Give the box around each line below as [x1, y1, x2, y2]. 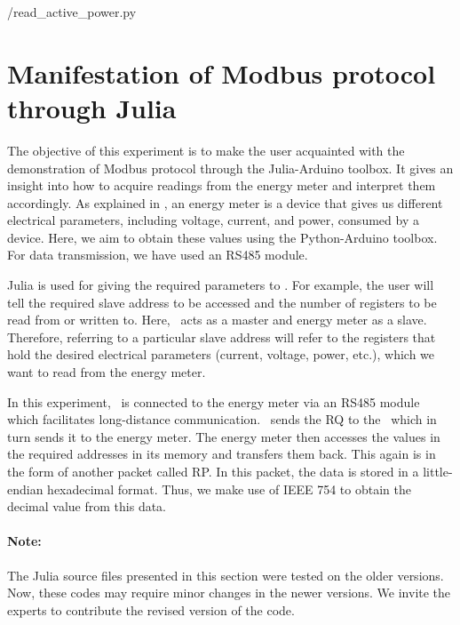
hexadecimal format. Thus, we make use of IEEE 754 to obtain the [47, 479, 411, 498]
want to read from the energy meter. [7, 363, 206, 381]
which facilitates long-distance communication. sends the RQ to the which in [7, 410, 437, 429]
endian [7, 479, 44, 498]
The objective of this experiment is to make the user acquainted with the [7, 140, 405, 159]
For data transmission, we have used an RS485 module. [7, 245, 308, 264]
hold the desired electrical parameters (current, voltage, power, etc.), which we [7, 345, 435, 364]
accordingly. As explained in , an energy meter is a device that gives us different [7, 193, 443, 212]
